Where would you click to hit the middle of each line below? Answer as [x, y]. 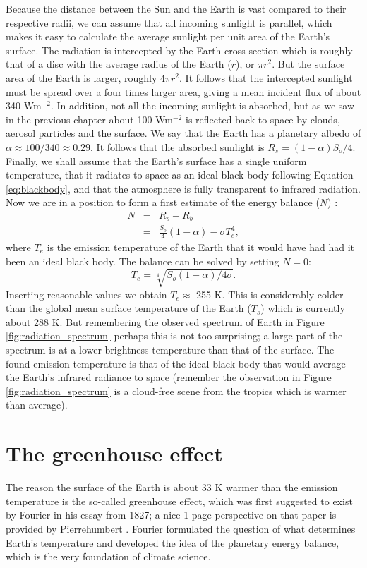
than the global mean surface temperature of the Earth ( [128, 308]
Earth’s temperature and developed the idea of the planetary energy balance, [173, 542]
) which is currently [303, 308]
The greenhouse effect [114, 453]
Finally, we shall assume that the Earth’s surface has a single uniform [156, 161]
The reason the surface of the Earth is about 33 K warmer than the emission [172, 487]
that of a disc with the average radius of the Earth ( [119, 64]
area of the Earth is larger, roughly [82, 77]
